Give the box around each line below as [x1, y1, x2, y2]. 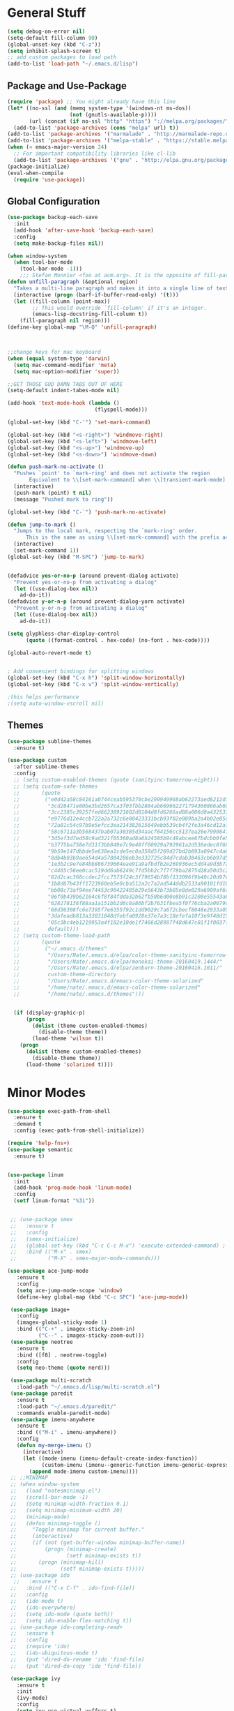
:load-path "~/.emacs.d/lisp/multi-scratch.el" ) [16, 1384, 160, 1391]
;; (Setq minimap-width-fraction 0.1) [10, 1500, 130, 1507]
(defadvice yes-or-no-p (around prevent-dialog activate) [7, 572, 179, 579]
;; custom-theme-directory [13, 971, 117, 978]
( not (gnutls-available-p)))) [69, 111, 157, 118]
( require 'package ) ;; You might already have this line [7, 98, 176, 105]
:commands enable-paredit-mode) [16, 1410, 111, 1417]
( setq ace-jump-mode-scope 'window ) [16, 1287, 123, 1294]
